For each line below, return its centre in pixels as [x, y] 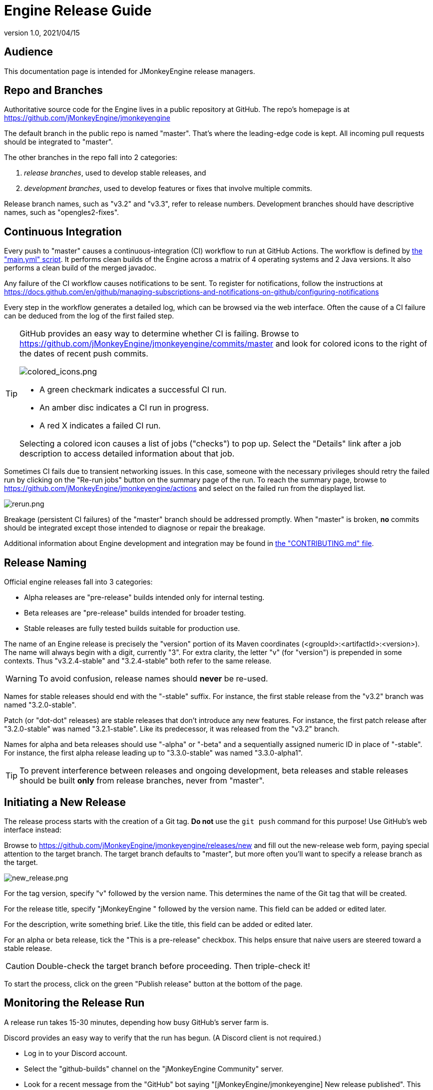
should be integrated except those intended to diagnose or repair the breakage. [135, 528]
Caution [20, 966]
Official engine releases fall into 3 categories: [78, 582]
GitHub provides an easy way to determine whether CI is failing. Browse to [159, 334]
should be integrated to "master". [59, 142]
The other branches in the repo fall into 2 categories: [91, 157]
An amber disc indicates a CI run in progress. [124, 408]
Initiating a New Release [65, 802]
